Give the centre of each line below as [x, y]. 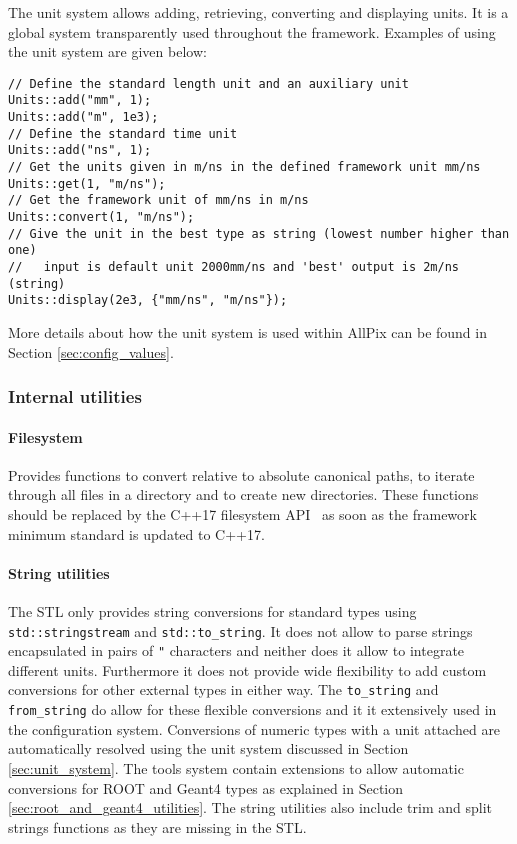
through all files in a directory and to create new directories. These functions [243, 494]
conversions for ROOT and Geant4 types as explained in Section [206, 787]
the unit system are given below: [107, 51]
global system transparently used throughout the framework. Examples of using [252, 31]
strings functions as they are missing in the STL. [157, 826]
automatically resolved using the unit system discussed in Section [208, 748]
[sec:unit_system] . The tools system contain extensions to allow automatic [236, 767]
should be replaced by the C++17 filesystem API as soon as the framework [242, 513]
